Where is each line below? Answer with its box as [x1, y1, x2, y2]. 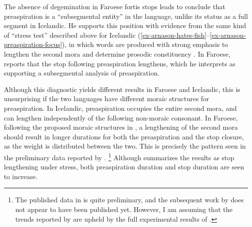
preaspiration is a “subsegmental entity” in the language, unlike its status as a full [4, 11, 248, 21]
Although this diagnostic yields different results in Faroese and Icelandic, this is [4, 84, 240, 94]
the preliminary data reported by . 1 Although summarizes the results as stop [4, 151, 235, 162]
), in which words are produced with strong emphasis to [62, 39, 228, 49]
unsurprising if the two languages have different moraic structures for [4, 93, 209, 104]
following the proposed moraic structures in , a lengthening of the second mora [4, 122, 238, 132]
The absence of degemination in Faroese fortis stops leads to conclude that [4, 1, 225, 11]
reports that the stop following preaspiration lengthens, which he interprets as [4, 58, 236, 68]
